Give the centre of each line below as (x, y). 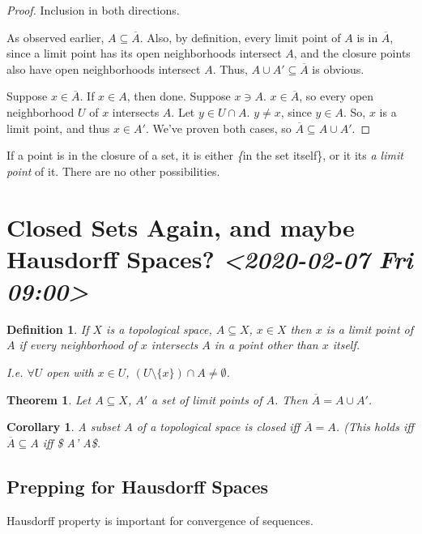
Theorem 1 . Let (49, 399)
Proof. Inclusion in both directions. (93, 10)
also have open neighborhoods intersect (104, 68)
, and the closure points (352, 53)
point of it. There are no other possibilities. (113, 171)
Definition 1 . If (48, 329)
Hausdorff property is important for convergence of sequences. (160, 520)
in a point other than (266, 345)
